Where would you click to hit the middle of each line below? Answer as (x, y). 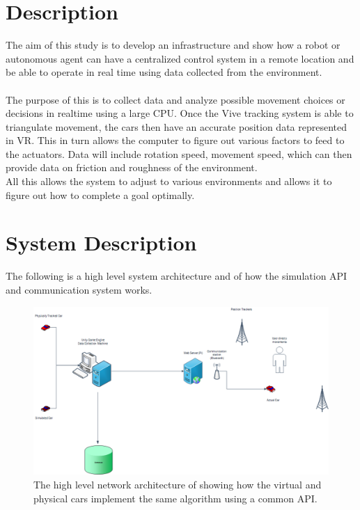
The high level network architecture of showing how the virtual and (178, 484)
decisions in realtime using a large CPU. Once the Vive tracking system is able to (180, 113)
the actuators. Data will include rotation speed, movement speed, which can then (179, 153)
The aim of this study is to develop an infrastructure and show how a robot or (173, 45)
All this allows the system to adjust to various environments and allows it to (169, 181)
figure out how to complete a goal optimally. (100, 194)
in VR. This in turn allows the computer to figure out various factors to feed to (175, 140)
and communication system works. (79, 289)
